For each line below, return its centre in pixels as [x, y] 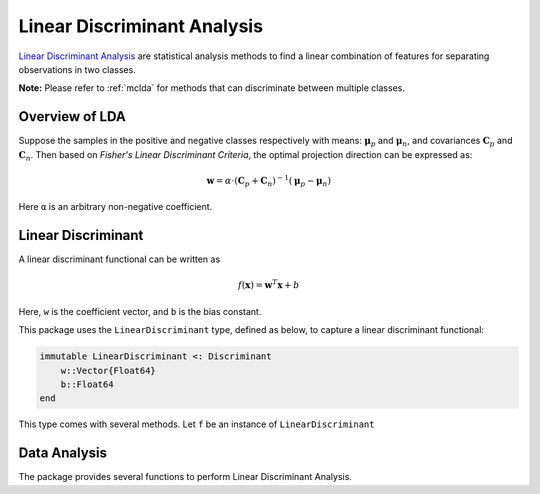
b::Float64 [87, 384]
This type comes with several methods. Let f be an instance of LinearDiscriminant [196, 424]
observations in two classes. [77, 69]
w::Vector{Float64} [108, 370]
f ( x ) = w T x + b [268, 284]
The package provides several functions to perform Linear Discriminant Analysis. [185, 477]
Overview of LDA [72, 116]
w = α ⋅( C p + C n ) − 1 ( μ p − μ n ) [269, 181]
